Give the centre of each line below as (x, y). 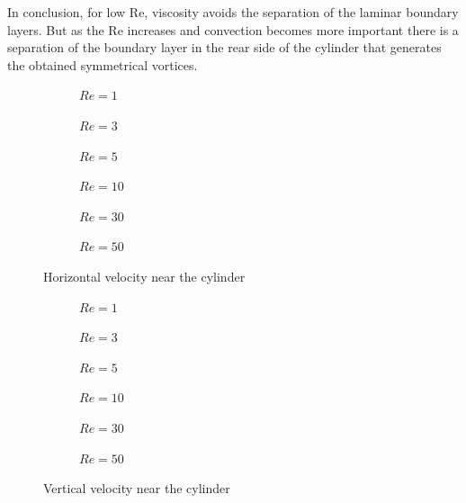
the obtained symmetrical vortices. (103, 64)
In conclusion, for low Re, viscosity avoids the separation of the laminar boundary (233, 12)
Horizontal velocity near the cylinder (144, 276)
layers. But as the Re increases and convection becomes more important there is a (233, 29)
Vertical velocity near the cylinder (137, 488)
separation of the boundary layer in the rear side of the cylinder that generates (224, 47)
